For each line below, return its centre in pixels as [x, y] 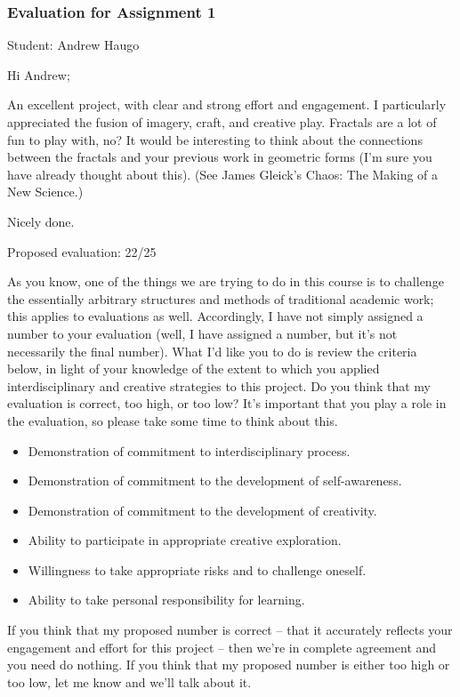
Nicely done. [41, 221]
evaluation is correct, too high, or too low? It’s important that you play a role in [227, 403]
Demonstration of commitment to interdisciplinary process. [189, 450]
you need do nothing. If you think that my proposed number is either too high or [229, 665]
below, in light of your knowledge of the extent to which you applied [194, 369]
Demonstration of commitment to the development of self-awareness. [215, 481]
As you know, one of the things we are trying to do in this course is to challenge [226, 281]
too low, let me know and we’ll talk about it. [129, 681]
